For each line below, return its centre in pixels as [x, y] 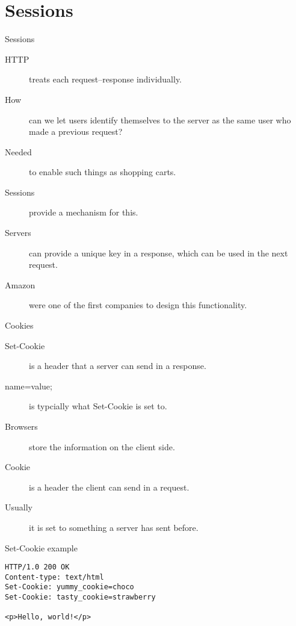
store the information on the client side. [102, 446]
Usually [19, 507]
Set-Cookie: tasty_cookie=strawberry [80, 597]
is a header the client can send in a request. [109, 487]
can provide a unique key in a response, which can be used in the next [159, 253]
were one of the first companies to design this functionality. [138, 305]
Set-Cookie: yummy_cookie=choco [69, 587]
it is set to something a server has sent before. [114, 527]
